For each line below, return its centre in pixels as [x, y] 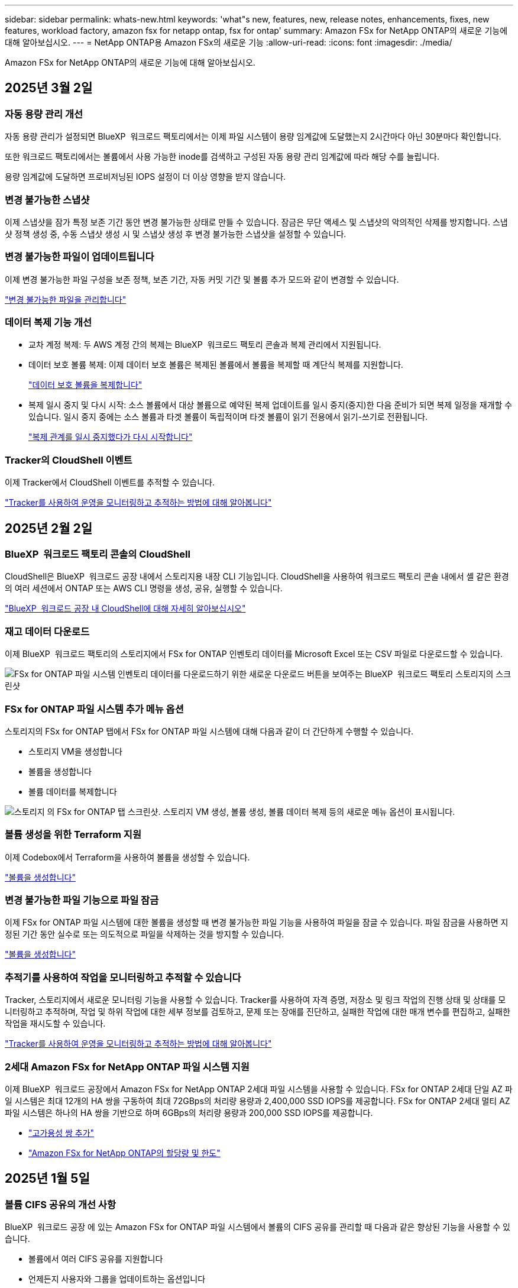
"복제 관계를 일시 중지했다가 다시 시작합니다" [111, 437]
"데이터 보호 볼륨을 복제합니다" [85, 385]
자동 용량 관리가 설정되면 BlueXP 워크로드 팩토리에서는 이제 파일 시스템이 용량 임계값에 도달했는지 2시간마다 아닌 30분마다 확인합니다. [253, 137]
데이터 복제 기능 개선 [48, 323]
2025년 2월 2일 [49, 528]
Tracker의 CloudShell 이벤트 [69, 460]
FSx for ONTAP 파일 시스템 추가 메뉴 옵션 [94, 709]
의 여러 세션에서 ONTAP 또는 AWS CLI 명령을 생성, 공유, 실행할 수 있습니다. [144, 588]
